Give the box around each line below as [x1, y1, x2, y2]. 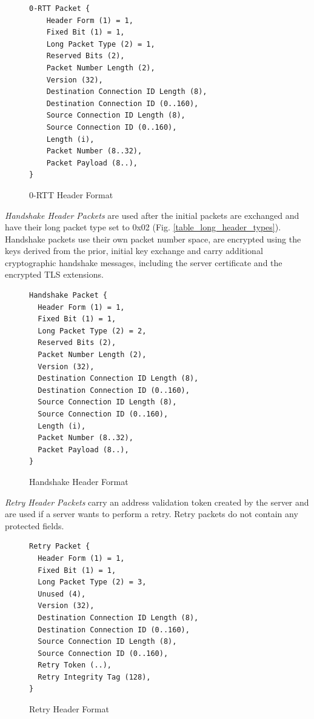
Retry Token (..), [38, 661, 112, 670]
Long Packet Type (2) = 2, [38, 326, 147, 335]
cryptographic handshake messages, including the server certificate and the [5, 256, 282, 269]
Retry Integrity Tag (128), [38, 672, 151, 681]
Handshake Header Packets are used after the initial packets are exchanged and [5, 209, 299, 221]
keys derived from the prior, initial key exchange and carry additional [5, 244, 263, 257]
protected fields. [5, 519, 64, 532]
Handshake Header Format [29, 475, 129, 487]
